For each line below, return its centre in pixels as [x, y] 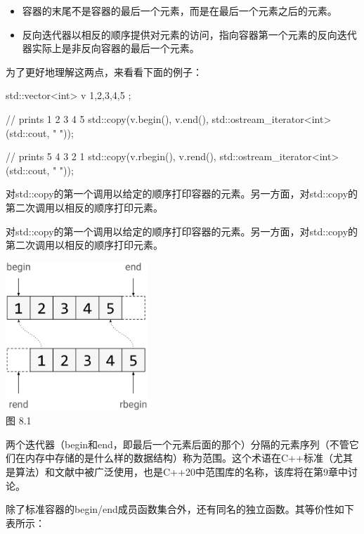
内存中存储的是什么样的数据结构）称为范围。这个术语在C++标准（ [179, 458]
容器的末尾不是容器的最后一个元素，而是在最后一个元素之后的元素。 [180, 11]
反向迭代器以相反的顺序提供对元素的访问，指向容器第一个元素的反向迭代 [189, 34]
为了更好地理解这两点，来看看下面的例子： [104, 71]
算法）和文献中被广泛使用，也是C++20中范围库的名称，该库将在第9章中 [181, 472]
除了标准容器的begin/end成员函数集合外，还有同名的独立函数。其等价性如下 [180, 509]
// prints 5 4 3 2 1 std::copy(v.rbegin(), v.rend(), [111, 156]
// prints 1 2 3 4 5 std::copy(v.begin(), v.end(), [107, 118]
